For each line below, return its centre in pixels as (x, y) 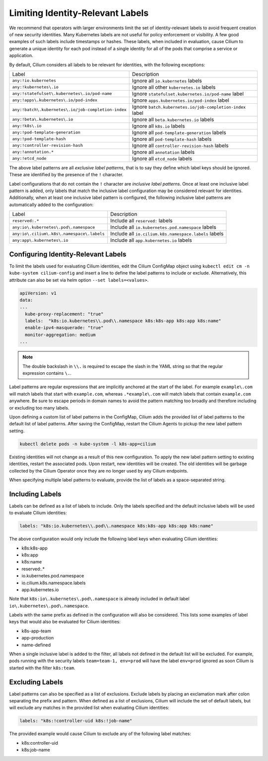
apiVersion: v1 (38, 293)
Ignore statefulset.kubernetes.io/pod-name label (188, 93)
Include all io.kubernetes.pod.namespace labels (163, 227)
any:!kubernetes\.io (35, 87)
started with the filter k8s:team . (42, 668)
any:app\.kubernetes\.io (40, 240)
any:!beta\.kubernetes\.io (43, 119)
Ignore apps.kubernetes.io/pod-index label (181, 100)
